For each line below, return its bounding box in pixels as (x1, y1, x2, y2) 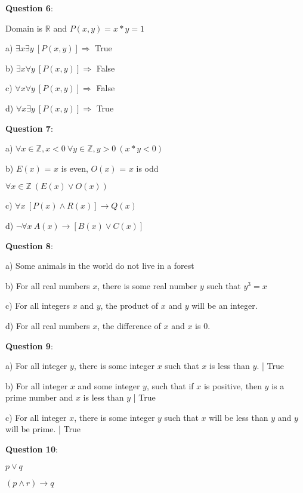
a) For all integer (5, 359, 67, 372)
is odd (136, 162, 159, 174)
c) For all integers (5, 299, 70, 312)
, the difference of (97, 319, 161, 331)
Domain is (5, 21, 43, 34)
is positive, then (203, 379, 262, 392)
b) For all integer (5, 379, 68, 392)
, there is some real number (97, 279, 197, 292)
